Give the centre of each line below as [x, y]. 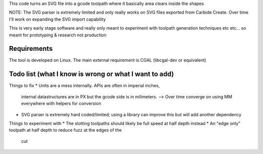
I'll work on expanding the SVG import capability [57, 19]
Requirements [31, 49]
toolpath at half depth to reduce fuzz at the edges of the [65, 130]
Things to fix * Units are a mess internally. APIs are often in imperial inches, [85, 86]
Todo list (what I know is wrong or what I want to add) [91, 74]
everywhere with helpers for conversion [61, 104]
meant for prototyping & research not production [58, 35]
